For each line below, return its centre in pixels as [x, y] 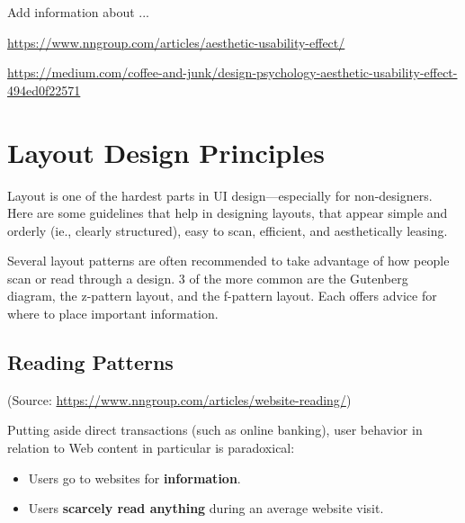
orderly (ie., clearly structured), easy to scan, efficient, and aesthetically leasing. [228, 230]
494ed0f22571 [44, 90]
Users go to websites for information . [134, 478]
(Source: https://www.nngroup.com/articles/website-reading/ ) [179, 399]
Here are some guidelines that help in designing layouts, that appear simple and [228, 213]
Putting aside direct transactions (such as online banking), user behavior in [215, 430]
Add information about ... [78, 12]
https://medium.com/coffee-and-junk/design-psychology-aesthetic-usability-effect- [232, 72]
